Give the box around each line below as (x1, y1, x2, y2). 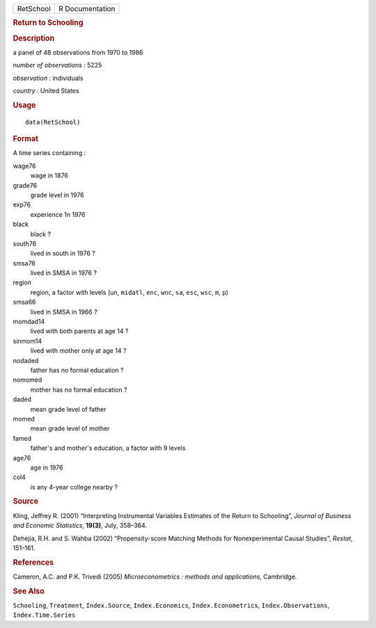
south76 (13, 239, 37, 248)
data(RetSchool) (25, 118, 81, 126)
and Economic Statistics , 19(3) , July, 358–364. (13, 522, 148, 530)
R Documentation (58, 4, 116, 13)
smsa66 (13, 298, 36, 306)
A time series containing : (13, 149, 86, 157)
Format (13, 134, 38, 144)
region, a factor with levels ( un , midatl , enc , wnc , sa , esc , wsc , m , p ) (30, 288, 229, 296)
